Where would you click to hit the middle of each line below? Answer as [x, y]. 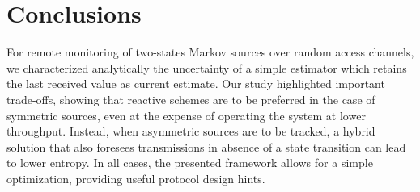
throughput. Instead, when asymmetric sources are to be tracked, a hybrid [191, 131]
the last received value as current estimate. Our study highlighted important [196, 83]
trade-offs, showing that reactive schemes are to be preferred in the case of [191, 99]
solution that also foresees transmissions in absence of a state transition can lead [206, 146]
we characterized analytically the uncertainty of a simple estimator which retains [207, 67]
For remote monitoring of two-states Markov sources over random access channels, [210, 52]
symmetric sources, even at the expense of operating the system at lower [186, 115]
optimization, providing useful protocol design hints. [136, 178]
